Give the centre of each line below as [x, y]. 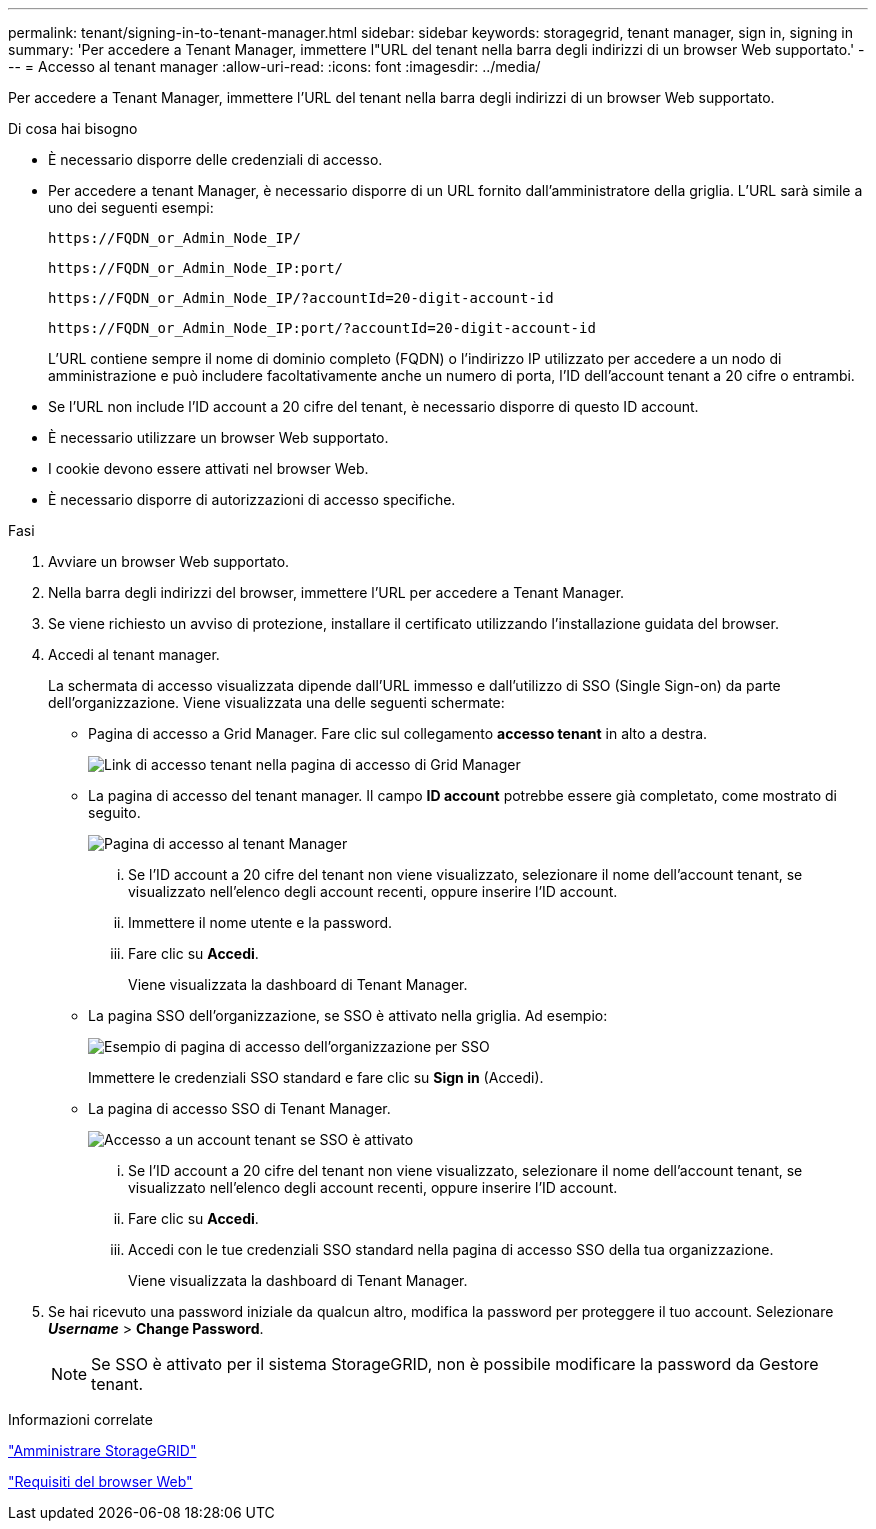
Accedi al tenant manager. [134, 654]
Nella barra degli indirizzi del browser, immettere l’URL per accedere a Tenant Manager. [336, 592]
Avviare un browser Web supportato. [169, 561]
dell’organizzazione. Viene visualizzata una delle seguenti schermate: [276, 702]
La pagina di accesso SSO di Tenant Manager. [239, 1108]
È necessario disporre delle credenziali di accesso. [215, 159]
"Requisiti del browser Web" [100, 1481]
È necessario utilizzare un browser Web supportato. [218, 437]
